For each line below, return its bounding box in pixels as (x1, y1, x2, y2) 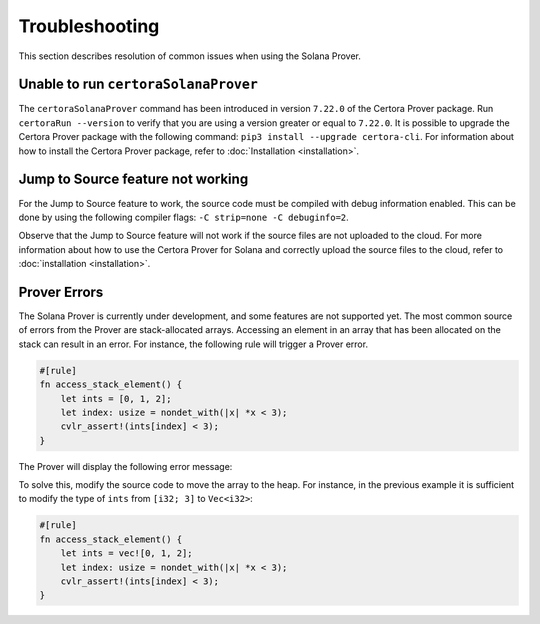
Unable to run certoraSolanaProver (18, 76, 259, 93)
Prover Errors (18, 283, 104, 300)
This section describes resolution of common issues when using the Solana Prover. (18, 50, 362, 62)
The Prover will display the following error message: (18, 460, 233, 472)
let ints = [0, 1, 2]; (60, 393, 172, 404)
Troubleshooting (18, 15, 160, 37)
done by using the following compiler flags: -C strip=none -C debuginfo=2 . (18, 211, 349, 223)
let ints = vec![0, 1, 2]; (60, 548, 194, 559)
